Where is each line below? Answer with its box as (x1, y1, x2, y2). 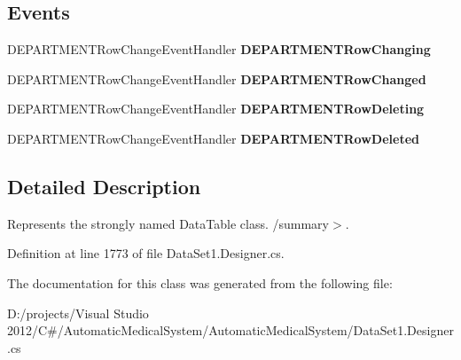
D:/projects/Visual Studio (7, 303, 149, 322)
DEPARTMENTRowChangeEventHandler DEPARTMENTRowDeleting (7, 99, 425, 118)
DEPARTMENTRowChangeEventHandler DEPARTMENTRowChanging (7, 40, 431, 59)
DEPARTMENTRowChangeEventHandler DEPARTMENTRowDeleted (7, 129, 420, 147)
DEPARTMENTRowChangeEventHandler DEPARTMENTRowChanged (7, 69, 426, 88)
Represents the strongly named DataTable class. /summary (7, 214, 329, 232)
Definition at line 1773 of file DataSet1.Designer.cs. (7, 244, 285, 262)
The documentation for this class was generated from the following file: (7, 273, 393, 292)
